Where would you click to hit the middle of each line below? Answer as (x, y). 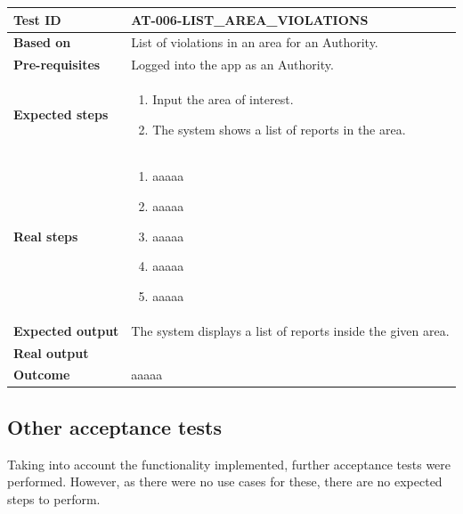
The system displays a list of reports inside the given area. (290, 330)
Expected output (66, 330)
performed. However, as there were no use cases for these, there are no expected (225, 481)
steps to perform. (54, 498)
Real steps (46, 236)
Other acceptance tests (114, 426)
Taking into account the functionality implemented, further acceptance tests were (229, 464)
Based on (42, 42)
